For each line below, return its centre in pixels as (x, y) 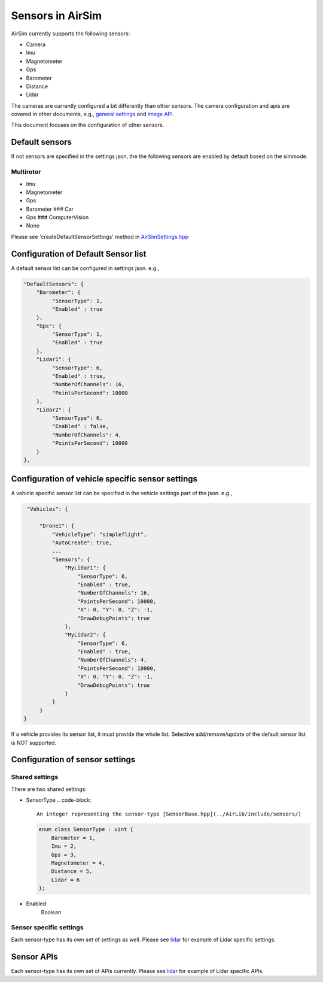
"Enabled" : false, (80, 426)
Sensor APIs (34, 957)
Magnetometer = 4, (78, 863)
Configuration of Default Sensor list (79, 254)
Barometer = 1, (73, 838)
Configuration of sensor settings (73, 760)
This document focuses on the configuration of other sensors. (88, 125)
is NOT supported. (34, 742)
